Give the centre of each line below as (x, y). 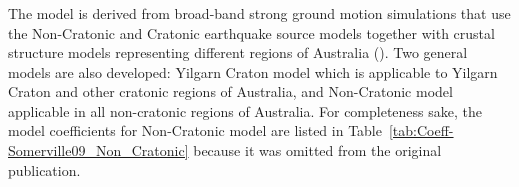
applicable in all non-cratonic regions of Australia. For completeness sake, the (245, 110)
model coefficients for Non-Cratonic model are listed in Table (195, 130)
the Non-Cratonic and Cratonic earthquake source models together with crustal (251, 32)
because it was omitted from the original (317, 150)
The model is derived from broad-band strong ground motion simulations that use (259, 12)
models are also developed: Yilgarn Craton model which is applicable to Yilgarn (253, 71)
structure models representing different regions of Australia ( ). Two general (238, 52)
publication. (44, 169)
